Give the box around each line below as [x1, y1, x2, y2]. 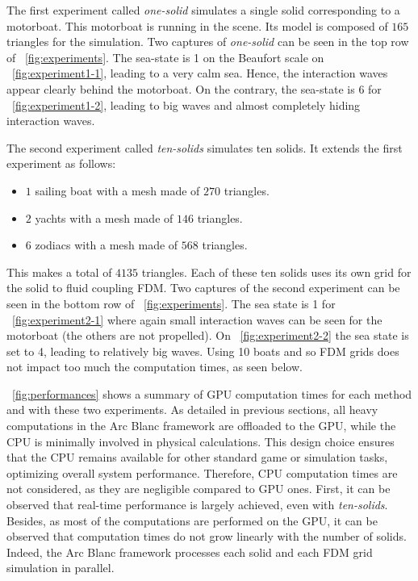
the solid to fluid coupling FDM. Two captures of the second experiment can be [6, 279, 400, 296]
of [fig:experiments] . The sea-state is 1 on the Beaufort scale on [6, 48, 324, 65]
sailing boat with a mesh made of [35, 182, 200, 199]
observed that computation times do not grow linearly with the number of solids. [6, 528, 407, 545]
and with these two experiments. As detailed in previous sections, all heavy [6, 401, 378, 418]
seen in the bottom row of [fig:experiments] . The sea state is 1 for [6, 295, 336, 311]
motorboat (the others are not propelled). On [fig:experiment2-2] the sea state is [6, 327, 409, 344]
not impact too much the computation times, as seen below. [6, 358, 303, 375]
